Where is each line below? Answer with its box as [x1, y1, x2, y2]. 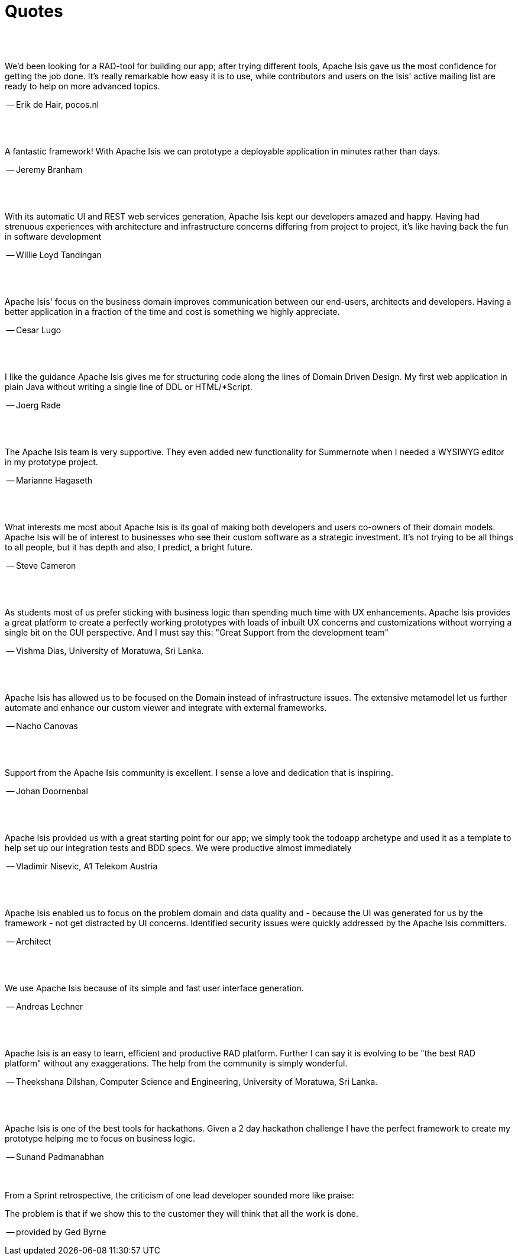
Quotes [5, 1, 63, 21]
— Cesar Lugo [6, 324, 61, 335]
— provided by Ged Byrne [6, 1226, 106, 1237]
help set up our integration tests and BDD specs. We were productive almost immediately [5, 842, 352, 853]
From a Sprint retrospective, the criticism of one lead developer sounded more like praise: [5, 1190, 354, 1200]
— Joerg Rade [6, 399, 61, 410]
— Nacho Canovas [6, 720, 78, 731]
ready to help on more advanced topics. [5, 80, 160, 91]
